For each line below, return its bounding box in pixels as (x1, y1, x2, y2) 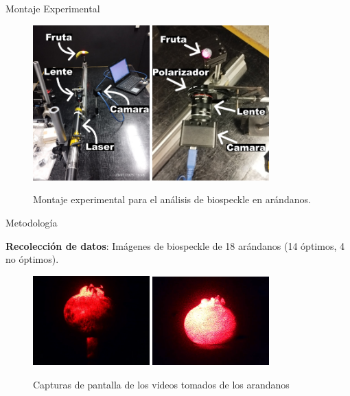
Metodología (5, 215, 58, 229)
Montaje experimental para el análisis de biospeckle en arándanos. (33, 192, 311, 207)
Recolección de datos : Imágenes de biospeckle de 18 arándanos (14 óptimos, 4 (5, 238, 345, 253)
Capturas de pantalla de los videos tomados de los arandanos (33, 377, 290, 391)
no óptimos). (5, 252, 59, 266)
